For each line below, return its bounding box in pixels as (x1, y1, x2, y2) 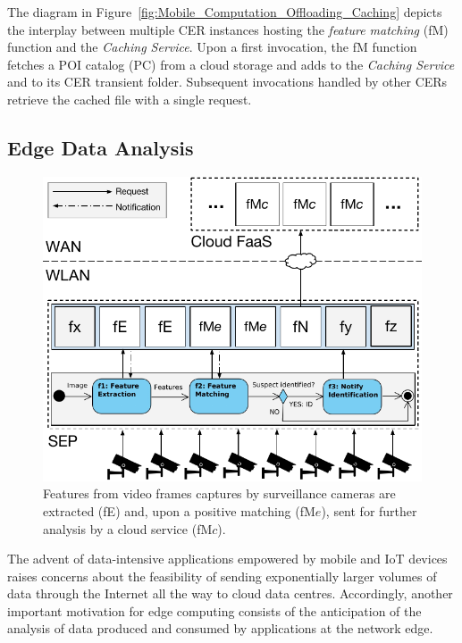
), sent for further (321, 501, 417, 520)
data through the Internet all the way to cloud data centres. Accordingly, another (7, 584, 453, 603)
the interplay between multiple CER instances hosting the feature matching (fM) (7, 20, 449, 38)
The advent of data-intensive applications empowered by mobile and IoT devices (7, 549, 448, 568)
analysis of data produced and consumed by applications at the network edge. (7, 619, 433, 638)
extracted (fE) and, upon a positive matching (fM (43, 501, 315, 520)
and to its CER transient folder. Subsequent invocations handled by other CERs (7, 72, 448, 91)
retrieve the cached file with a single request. (7, 89, 252, 108)
